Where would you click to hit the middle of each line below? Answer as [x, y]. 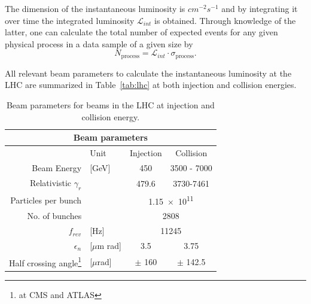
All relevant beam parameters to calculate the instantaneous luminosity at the [148, 73]
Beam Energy [57, 167]
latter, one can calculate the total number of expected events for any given [141, 32]
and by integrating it [260, 8]
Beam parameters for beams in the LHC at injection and [110, 105]
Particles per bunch [46, 200]
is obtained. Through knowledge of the [225, 20]
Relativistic [51, 182]
